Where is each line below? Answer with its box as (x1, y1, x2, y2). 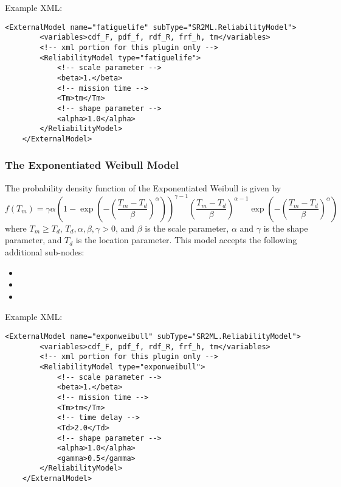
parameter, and (5, 233, 62, 246)
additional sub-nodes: (5, 245, 84, 258)
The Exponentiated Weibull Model (5, 157, 179, 172)
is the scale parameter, (145, 221, 229, 234)
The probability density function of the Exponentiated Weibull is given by (5, 181, 281, 194)
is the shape (263, 221, 308, 234)
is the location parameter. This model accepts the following (75, 233, 297, 246)
